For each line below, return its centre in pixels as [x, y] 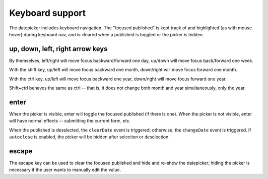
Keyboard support [48, 13]
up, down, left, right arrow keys [58, 49]
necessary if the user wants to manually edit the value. [65, 170]
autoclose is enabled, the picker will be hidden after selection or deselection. [89, 137]
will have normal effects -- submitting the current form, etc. [70, 121]
